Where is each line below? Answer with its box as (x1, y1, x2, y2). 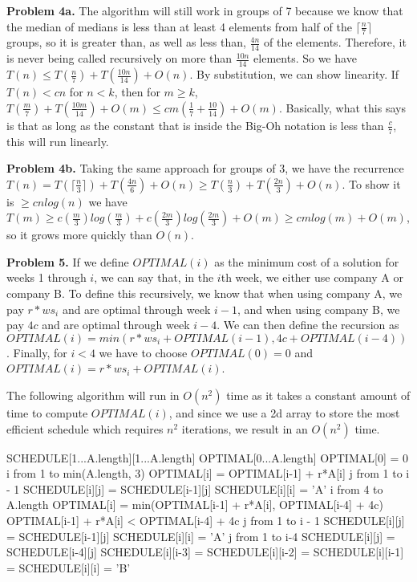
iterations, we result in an (181, 420, 308, 437)
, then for (114, 83, 160, 100)
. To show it (342, 175, 401, 192)
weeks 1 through (6, 269, 87, 286)
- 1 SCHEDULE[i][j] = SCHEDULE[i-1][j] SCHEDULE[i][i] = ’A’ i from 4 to (6, 480, 383, 497)
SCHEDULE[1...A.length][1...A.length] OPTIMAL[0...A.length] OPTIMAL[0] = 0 (6, 449, 409, 466)
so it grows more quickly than (6, 226, 152, 243)
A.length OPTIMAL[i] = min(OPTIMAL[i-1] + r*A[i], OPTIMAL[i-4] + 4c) (6, 496, 383, 513)
